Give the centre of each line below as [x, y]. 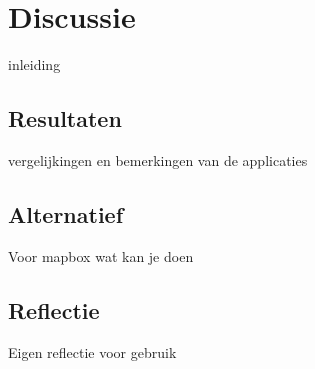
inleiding [34, 64]
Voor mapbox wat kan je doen [101, 255]
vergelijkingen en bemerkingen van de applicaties [158, 159]
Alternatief [66, 213]
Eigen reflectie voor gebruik [92, 351]
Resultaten [65, 118]
